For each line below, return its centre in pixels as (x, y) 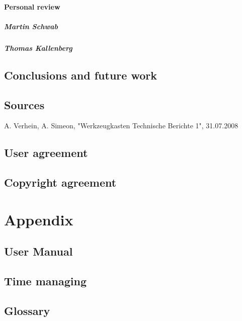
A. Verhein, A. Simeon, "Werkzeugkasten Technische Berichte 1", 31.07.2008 (121, 126)
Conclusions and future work (80, 75)
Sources (24, 104)
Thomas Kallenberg (38, 48)
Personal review (32, 6)
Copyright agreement (60, 182)
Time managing (46, 281)
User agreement (46, 153)
